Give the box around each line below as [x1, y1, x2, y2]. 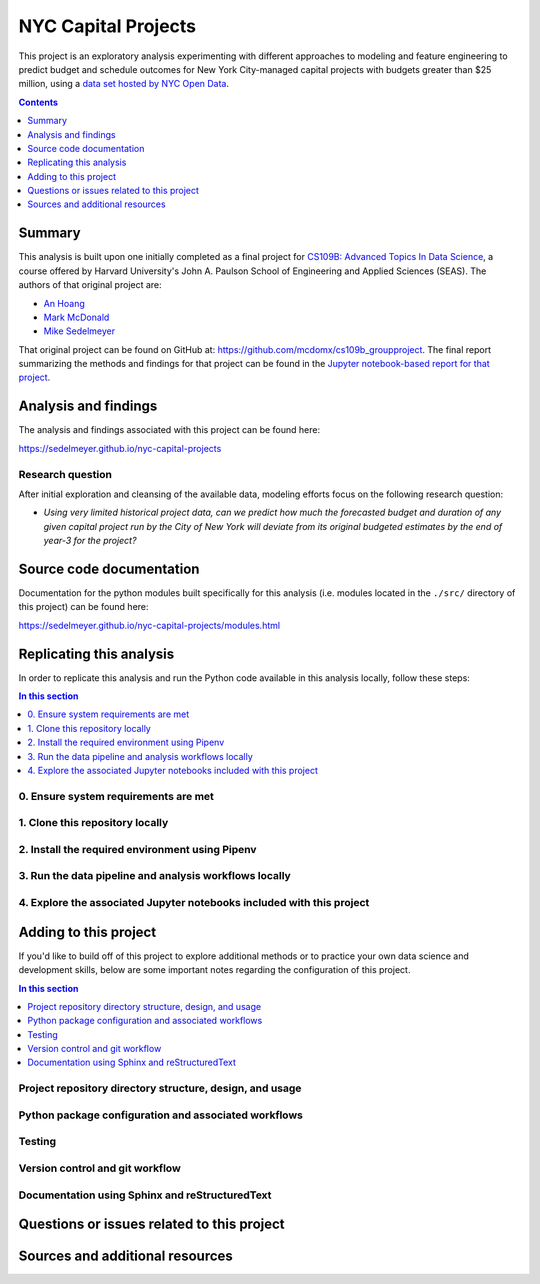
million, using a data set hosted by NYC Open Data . [18, 78, 230, 90]
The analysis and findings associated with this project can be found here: [18, 424, 320, 436]
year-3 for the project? [43, 535, 137, 547]
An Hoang [43, 297, 85, 309]
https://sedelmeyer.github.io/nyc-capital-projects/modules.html [18, 619, 280, 631]
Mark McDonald [43, 311, 110, 323]
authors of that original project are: [18, 279, 162, 291]
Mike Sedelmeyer [43, 325, 115, 337]
